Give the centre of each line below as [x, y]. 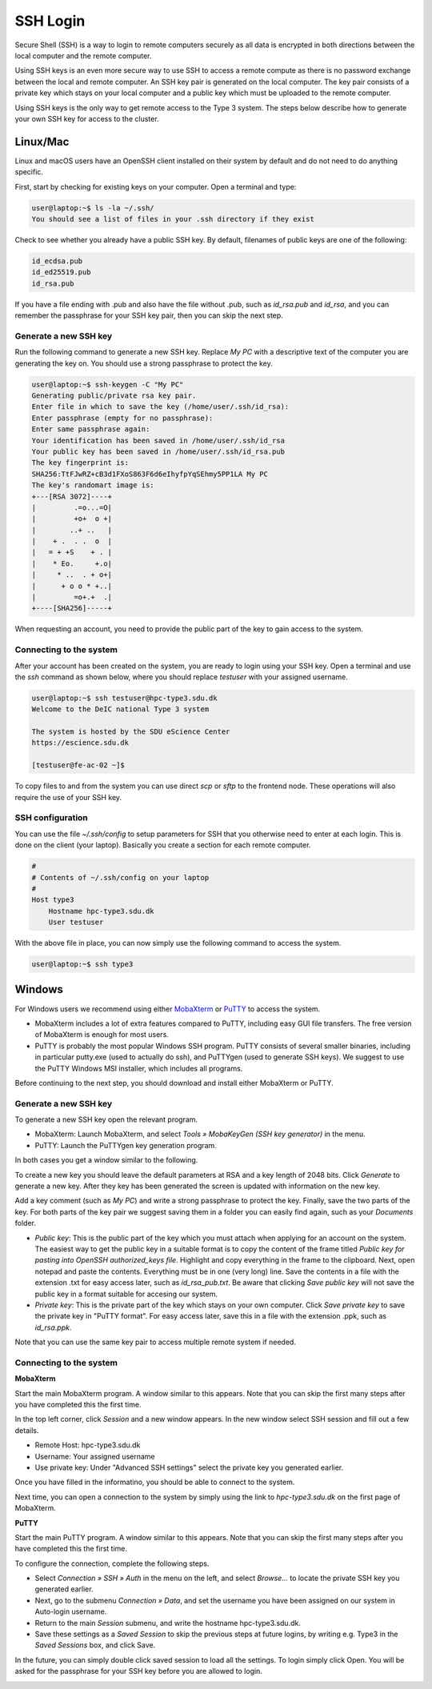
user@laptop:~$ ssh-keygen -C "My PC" [108, 384]
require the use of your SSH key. [68, 797]
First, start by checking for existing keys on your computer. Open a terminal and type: [156, 186]
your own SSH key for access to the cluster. [87, 118]
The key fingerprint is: [80, 463]
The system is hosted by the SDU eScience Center [131, 732]
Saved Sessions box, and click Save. [95, 1645]
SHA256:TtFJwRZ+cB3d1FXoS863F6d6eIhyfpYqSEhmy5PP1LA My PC [150, 474]
